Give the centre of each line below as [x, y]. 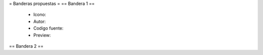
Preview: [42, 35]
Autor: [40, 21]
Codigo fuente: [48, 28]
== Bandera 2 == [26, 46]
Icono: [40, 15]
